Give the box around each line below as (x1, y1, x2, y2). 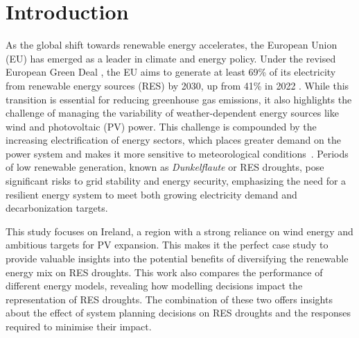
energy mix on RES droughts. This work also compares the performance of (6, 264, 323, 279)
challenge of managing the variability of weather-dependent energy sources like (6, 105, 339, 120)
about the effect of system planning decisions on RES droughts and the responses (6, 305, 351, 320)
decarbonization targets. (6, 201, 108, 215)
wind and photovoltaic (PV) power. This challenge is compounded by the (6, 119, 317, 133)
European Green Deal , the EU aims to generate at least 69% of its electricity (6, 65, 336, 79)
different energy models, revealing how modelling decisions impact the (6, 278, 303, 293)
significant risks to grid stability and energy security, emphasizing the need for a (6, 174, 347, 188)
